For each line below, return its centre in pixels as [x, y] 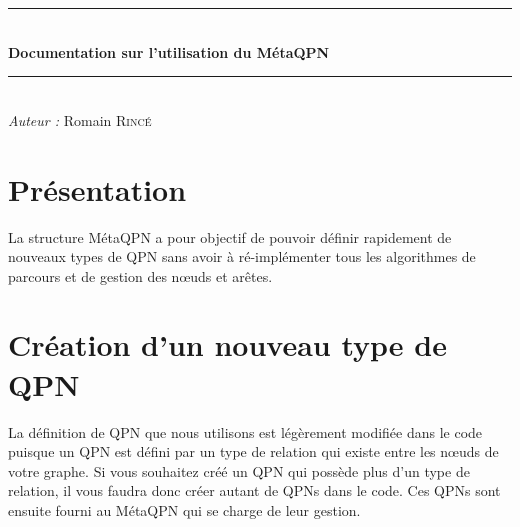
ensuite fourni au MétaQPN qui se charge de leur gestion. [184, 509]
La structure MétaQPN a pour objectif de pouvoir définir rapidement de [230, 236]
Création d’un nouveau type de [227, 344]
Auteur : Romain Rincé [80, 119]
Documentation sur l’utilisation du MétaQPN [169, 51]
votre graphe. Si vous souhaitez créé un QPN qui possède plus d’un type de [239, 470]
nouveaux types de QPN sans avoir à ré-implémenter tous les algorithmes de [242, 256]
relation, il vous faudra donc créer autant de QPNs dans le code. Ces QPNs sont [254, 490]
